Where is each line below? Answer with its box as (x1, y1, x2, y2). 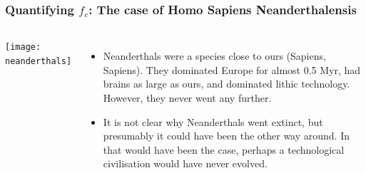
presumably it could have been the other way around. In (103, 128, 350, 143)
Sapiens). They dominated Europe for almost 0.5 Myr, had (103, 62, 361, 77)
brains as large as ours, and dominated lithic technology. (103, 76, 350, 91)
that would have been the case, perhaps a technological (103, 142, 345, 157)
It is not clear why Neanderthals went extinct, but (103, 114, 323, 129)
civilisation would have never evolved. (103, 156, 268, 171)
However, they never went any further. (103, 90, 272, 105)
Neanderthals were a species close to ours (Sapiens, (103, 48, 326, 63)
